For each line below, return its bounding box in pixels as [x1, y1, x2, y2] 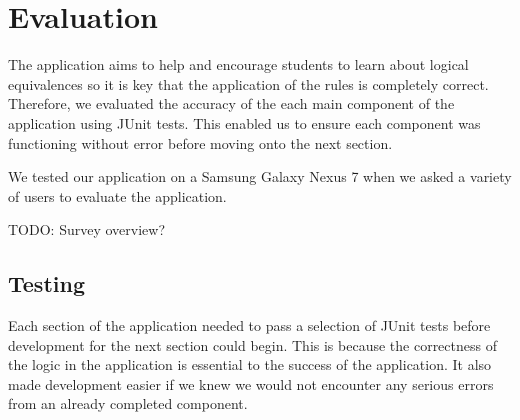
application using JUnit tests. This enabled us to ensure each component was [8, 112, 481, 133]
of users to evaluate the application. [8, 185, 227, 206]
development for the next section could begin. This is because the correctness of [8, 334, 497, 355]
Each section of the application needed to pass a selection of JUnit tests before [8, 315, 491, 336]
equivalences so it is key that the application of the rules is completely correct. [8, 73, 489, 94]
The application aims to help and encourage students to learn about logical [8, 54, 469, 75]
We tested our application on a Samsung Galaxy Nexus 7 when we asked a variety [8, 166, 512, 187]
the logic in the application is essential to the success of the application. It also [8, 354, 492, 375]
